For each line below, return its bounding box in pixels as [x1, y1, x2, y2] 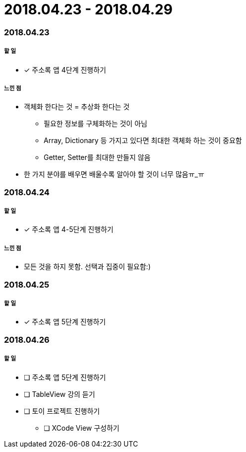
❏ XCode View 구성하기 [44, 423, 120, 432]
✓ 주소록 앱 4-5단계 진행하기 [24, 225, 114, 234]
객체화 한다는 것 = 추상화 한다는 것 [24, 102, 130, 111]
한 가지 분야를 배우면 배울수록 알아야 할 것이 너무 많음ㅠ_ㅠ [24, 170, 204, 179]
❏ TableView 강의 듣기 [24, 389, 95, 398]
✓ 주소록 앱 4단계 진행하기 [24, 65, 106, 74]
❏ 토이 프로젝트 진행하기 [24, 406, 100, 415]
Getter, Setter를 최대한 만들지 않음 [44, 153, 151, 162]
